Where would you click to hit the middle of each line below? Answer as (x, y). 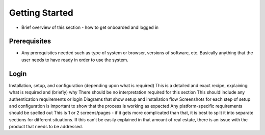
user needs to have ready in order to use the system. (75, 60)
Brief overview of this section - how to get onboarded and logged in (90, 27)
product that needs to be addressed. (46, 127)
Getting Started (41, 13)
